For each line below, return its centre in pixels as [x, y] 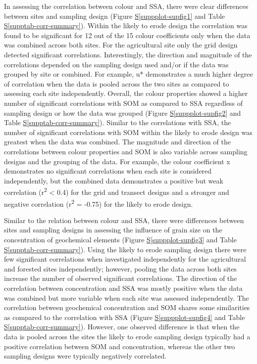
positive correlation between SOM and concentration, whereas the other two [120, 346]
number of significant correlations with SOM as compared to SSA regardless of [124, 103]
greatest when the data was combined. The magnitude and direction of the [117, 142]
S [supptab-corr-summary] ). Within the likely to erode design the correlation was [126, 25]
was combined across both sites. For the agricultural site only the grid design [121, 45]
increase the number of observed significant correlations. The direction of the [121, 278]
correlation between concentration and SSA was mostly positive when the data [123, 288]
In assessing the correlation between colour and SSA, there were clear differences [126, 6]
